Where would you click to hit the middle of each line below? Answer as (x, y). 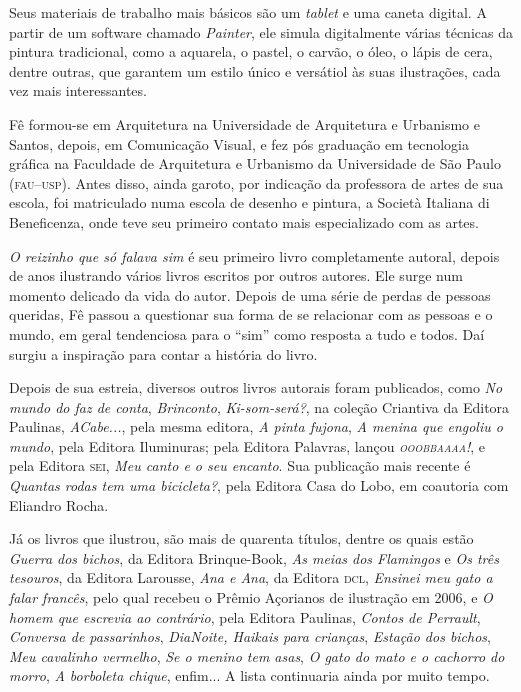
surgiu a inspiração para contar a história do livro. (163, 353)
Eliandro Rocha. (59, 504)
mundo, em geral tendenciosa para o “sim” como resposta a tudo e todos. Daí (247, 333)
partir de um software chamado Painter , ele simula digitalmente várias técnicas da (261, 31)
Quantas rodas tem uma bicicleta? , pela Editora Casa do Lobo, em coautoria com (259, 485)
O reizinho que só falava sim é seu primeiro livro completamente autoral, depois (254, 255)
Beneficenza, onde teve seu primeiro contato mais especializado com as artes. (244, 221)
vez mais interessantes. (78, 90)
